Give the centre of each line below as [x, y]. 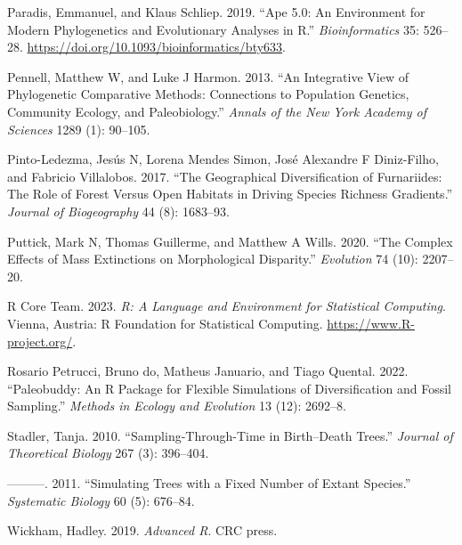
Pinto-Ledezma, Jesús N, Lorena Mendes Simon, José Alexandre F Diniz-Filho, [223, 159]
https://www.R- [371, 323]
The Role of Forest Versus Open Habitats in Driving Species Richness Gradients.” [230, 194]
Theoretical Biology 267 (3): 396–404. [108, 453]
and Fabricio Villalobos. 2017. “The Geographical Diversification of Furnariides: [225, 176]
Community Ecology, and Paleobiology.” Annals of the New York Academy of [217, 111]
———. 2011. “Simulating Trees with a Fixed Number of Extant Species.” [209, 483]
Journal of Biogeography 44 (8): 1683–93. [118, 211]
